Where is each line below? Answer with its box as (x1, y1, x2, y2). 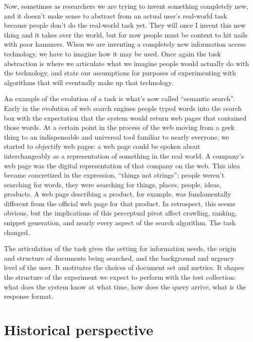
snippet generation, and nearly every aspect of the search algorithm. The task (4, 217, 236, 228)
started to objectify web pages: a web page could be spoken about (4, 141, 200, 151)
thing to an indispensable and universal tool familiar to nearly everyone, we (4, 131, 229, 142)
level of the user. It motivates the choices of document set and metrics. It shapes (4, 262, 244, 272)
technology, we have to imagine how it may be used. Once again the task (4, 48, 221, 58)
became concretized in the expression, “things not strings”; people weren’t (4, 170, 225, 180)
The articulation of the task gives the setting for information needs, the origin (4, 243, 236, 253)
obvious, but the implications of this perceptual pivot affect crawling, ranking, (4, 208, 237, 218)
